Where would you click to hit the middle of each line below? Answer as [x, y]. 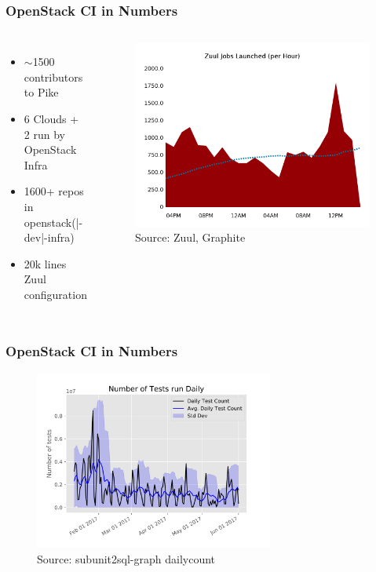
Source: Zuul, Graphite [190, 237]
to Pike [41, 92]
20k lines [45, 263]
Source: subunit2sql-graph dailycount [126, 558]
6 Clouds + [51, 118]
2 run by [44, 134]
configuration [55, 294]
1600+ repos [54, 191]
